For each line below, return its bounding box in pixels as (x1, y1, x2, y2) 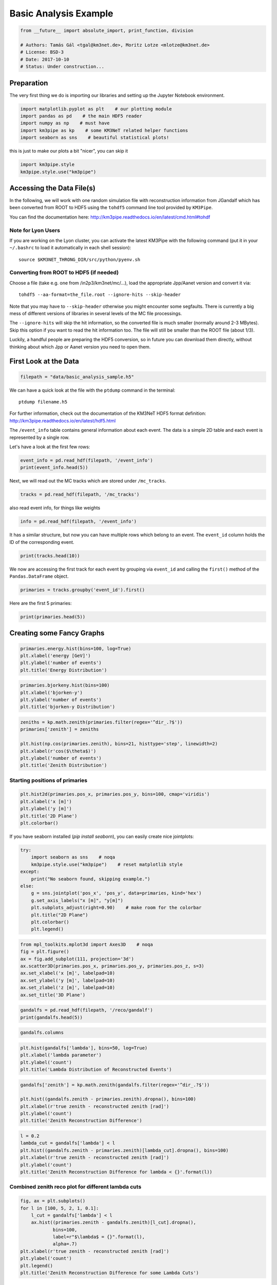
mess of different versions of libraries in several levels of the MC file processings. (9, 310, 182, 317)
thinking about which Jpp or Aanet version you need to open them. (9, 343, 151, 350)
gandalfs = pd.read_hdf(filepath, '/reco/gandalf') (20, 1007, 153, 1013)
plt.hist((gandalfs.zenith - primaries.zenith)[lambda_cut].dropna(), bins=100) (20, 1147, 229, 1153)
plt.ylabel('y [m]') (20, 806, 72, 812)
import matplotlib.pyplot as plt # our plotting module (20, 106, 172, 112)
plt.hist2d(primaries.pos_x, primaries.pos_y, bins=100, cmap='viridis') (20, 792, 210, 797)
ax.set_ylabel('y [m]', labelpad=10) (20, 977, 115, 983)
